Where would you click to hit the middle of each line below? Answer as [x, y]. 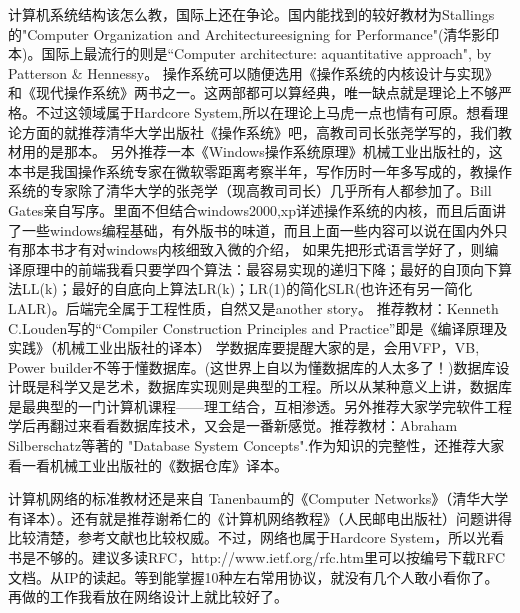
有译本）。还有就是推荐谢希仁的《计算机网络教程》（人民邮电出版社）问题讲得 [260, 517]
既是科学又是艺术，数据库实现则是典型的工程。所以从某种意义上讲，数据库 [266, 386]
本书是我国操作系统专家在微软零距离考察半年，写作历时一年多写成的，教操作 [260, 170]
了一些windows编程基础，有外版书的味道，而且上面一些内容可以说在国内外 [251, 229]
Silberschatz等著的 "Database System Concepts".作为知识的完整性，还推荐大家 [256, 445]
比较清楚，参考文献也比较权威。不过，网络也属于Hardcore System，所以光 [249, 537]
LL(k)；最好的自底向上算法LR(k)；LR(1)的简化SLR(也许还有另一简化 [247, 288]
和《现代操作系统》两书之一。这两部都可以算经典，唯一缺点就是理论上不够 [253, 92]
